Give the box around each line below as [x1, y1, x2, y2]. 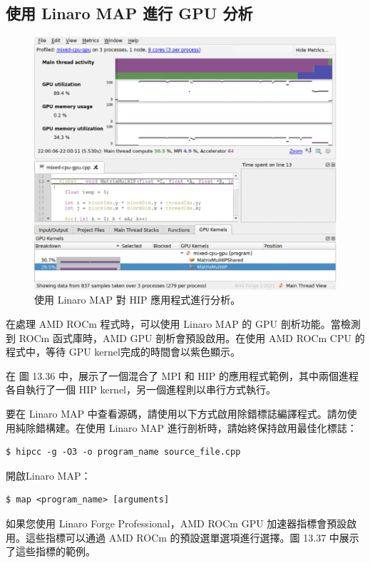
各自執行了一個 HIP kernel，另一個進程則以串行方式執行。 [6, 382, 277, 397]
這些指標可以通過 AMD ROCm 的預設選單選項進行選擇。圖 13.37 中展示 [25, 530, 359, 544]
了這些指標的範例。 [6, 544, 96, 559]
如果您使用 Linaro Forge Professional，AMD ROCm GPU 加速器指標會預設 [6, 516, 347, 530]
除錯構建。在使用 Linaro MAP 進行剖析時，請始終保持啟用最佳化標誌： [25, 420, 357, 435]
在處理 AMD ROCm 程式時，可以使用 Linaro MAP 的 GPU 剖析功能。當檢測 [6, 316, 361, 331]
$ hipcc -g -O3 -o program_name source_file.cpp [6, 447, 241, 458]
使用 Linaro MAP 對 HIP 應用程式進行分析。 [34, 292, 241, 307]
